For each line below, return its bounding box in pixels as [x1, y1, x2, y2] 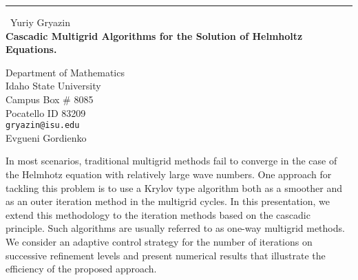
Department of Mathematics [6, 65, 125, 79]
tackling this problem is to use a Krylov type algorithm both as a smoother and [6, 180, 342, 195]
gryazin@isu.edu [6, 120, 80, 131]
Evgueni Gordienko [6, 130, 87, 144]
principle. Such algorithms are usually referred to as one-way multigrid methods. [6, 221, 345, 235]
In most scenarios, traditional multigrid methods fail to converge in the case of [6, 153, 337, 168]
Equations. [6, 42, 57, 56]
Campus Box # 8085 [6, 91, 94, 106]
